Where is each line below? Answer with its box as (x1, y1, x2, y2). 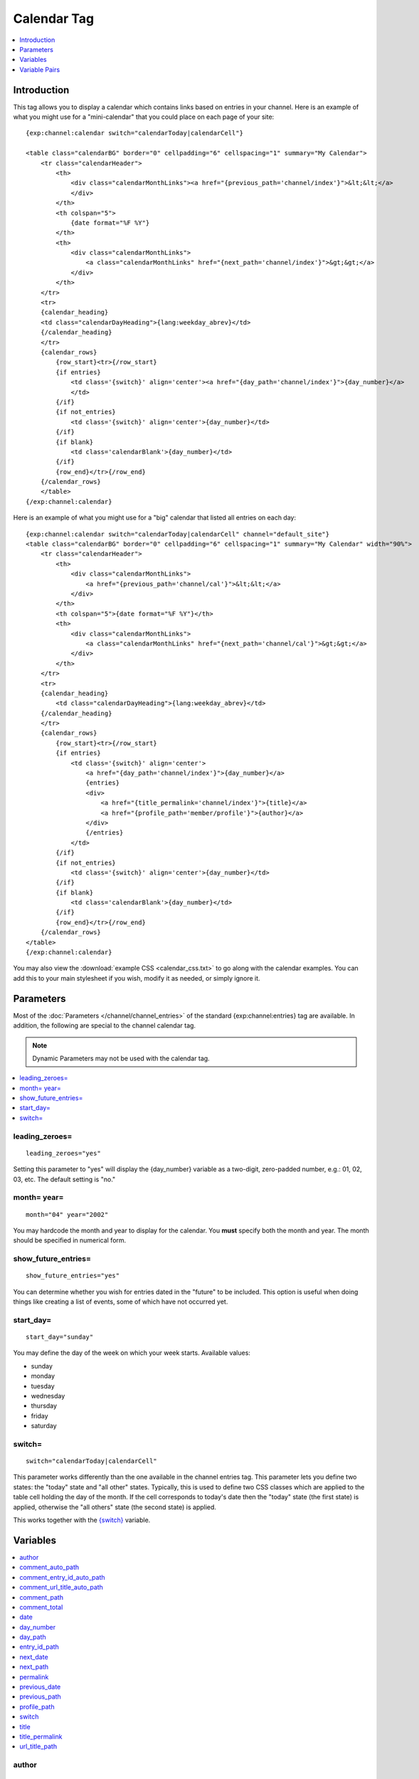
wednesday (31, 1391, 65, 1400)
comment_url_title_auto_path (19, 1583, 103, 1592)
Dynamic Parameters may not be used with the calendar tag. (32, 1054, 210, 1062)
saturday (31, 1422, 57, 1430)
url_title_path (19, 1742, 57, 1751)
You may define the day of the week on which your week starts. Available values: (13, 1348, 250, 1357)
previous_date (19, 1683, 61, 1691)
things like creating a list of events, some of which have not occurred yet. (13, 1297, 228, 1306)
